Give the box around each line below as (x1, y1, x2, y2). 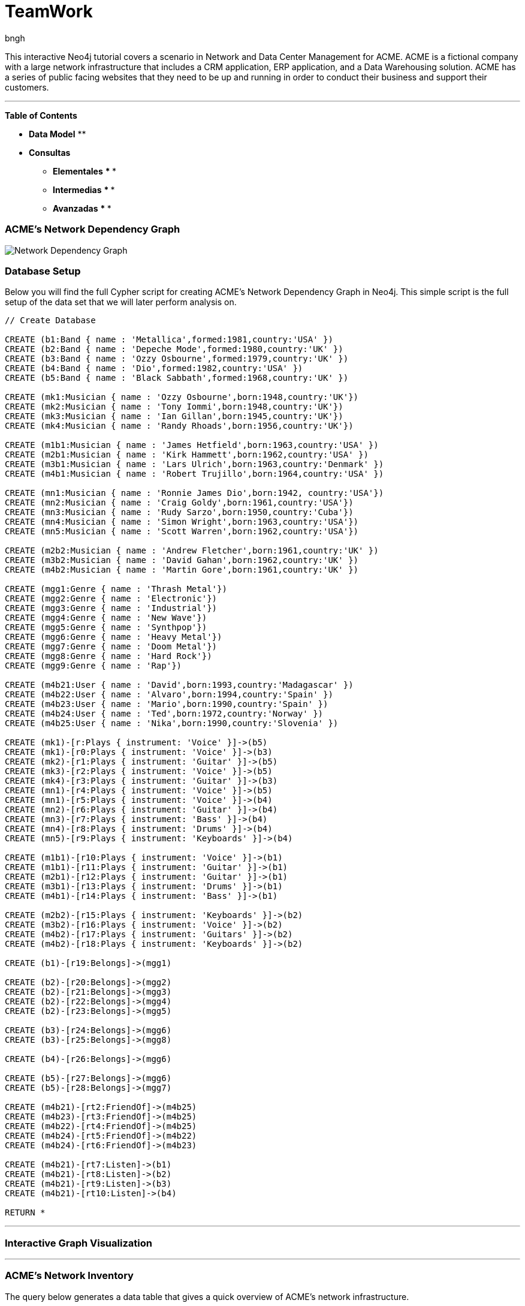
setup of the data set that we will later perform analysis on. (5, 297, 237, 308)
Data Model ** (29, 128, 86, 139)
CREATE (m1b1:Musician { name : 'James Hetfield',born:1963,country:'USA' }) (5, 440, 379, 450)
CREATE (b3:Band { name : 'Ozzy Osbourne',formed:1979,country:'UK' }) (5, 354, 349, 364)
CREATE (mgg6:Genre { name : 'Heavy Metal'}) (5, 632, 222, 642)
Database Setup (5, 264, 81, 277)
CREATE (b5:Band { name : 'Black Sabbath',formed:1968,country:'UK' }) (5, 373, 349, 383)
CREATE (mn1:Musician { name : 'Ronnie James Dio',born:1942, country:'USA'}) (5, 488, 384, 498)
